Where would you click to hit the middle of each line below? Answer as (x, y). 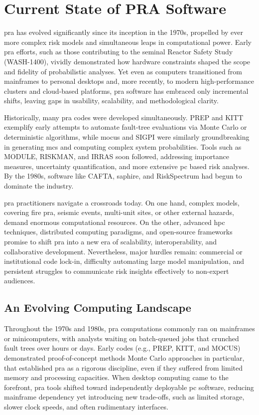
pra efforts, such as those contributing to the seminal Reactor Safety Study (119, 52)
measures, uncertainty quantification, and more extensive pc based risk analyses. (127, 166)
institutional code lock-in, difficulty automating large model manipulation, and (124, 261)
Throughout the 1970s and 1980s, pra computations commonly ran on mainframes (129, 328)
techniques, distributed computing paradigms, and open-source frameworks (118, 232)
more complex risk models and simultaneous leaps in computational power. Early (128, 42)
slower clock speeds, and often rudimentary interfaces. (86, 406)
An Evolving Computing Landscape (98, 308)
